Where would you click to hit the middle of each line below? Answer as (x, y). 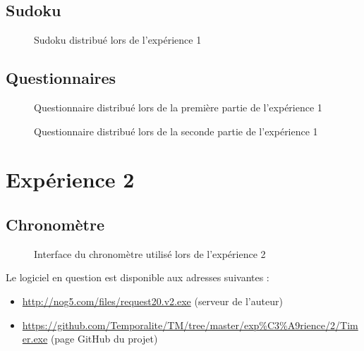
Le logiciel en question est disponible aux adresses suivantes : (138, 277)
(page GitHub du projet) (104, 339)
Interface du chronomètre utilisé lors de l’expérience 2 (150, 253)
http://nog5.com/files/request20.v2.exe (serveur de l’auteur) (152, 301)
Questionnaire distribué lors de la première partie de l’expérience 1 (178, 107)
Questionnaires (61, 78)
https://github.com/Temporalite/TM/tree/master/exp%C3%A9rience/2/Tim (190, 325)
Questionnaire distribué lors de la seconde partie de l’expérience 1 (176, 131)
